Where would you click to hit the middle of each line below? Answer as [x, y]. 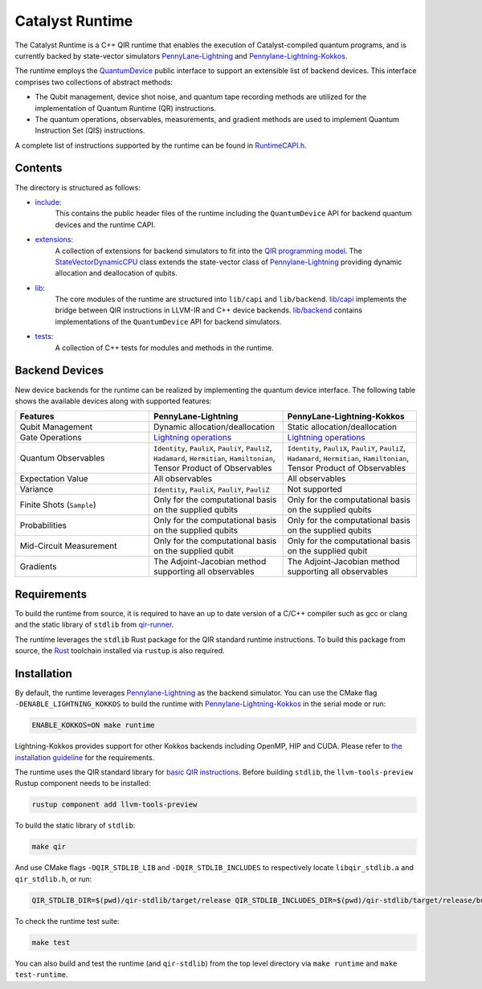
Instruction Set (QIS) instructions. [90, 131]
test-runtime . [41, 975]
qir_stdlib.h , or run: [53, 879]
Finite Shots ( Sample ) [58, 505]
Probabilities [43, 525]
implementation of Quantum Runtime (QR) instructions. [126, 108]
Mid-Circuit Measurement [68, 546]
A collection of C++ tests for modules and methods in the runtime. [165, 347]
